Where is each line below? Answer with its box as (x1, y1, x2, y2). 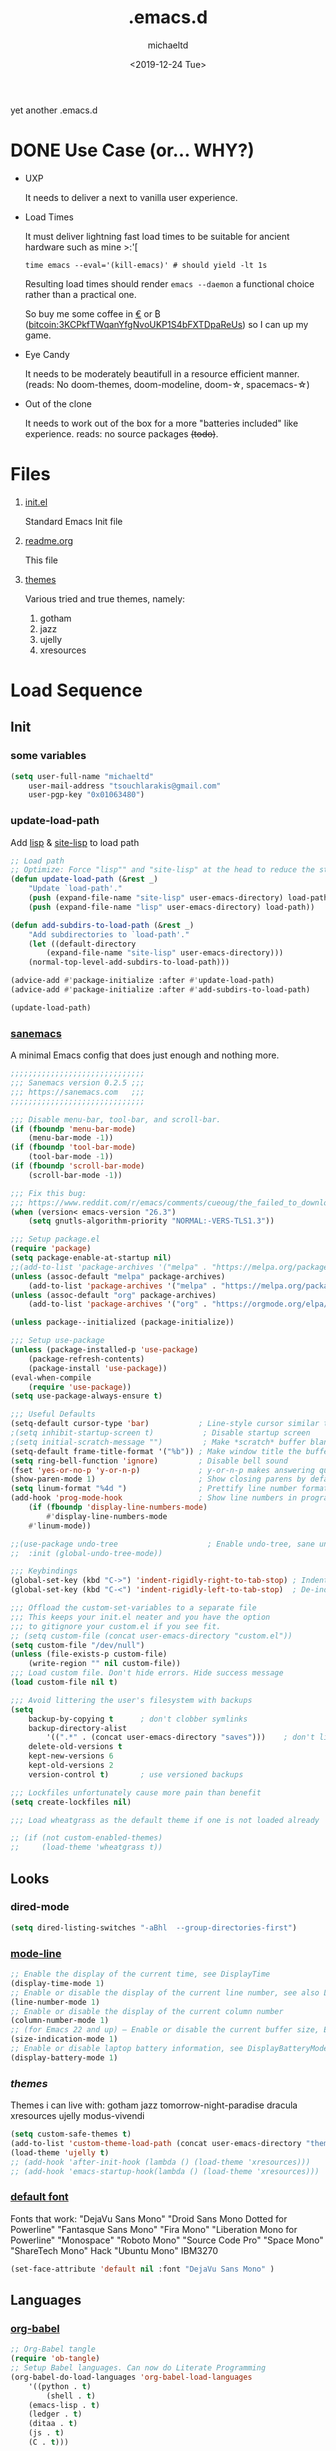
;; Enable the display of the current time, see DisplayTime (10, 1969, 271, 1980)
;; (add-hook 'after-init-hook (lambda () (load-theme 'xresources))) (10, 2157, 311, 2167)
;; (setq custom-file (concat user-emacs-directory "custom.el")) (10, 1631, 293, 1641)
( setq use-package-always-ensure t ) (10, 1391, 163, 1401)
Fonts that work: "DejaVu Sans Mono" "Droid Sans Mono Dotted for (10, 2212, 288, 2225)
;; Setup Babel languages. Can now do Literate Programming (10, 2363, 267, 2373)
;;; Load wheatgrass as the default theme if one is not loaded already (10, 1815, 320, 1825)
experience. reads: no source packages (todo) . (24, 427, 219, 440)
